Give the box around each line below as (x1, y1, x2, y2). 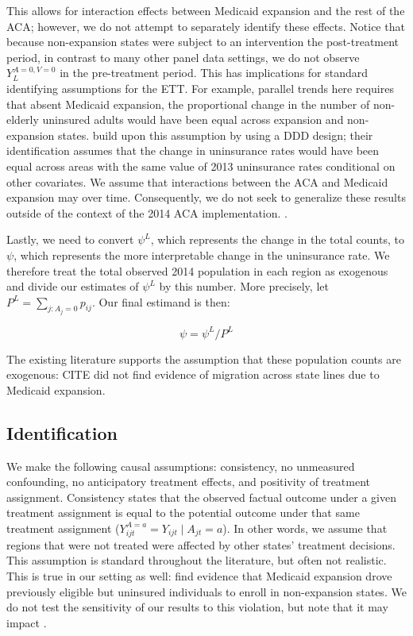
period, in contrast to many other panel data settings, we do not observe (6, 48, 360, 65)
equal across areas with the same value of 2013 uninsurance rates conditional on (6, 157, 396, 174)
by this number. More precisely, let (159, 278, 329, 295)
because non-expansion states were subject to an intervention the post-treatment (6, 33, 399, 50)
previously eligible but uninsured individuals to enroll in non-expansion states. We (6, 583, 407, 599)
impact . (6, 614, 47, 630)
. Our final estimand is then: (91, 293, 230, 310)
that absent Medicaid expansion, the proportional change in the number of (6, 95, 370, 112)
